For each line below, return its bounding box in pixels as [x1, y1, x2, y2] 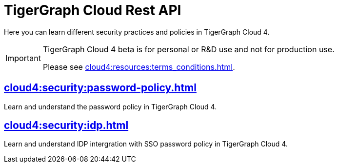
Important [5, 53, 41, 63]
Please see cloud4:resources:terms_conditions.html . [42, 62, 235, 72]
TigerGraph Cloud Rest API [4, 2, 181, 19]
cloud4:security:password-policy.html [4, 82, 197, 94]
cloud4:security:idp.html [4, 119, 129, 132]
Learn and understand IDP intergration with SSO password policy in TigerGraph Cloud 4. [4, 140, 288, 148]
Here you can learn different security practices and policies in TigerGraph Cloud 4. [4, 27, 270, 36]
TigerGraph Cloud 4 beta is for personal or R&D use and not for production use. [42, 44, 335, 54]
